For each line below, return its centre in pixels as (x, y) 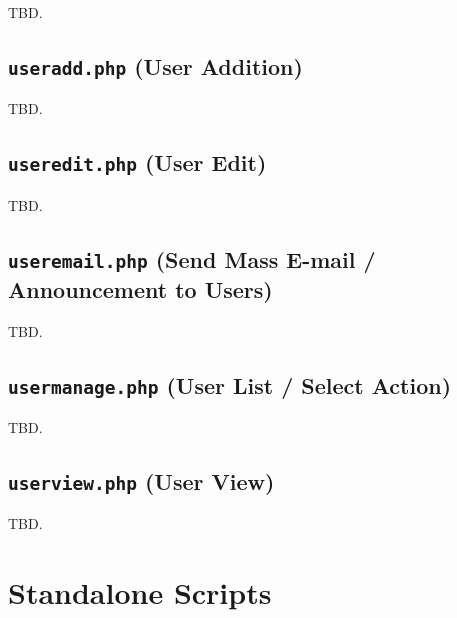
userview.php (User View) (141, 480)
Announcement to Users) (140, 288)
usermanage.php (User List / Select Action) (230, 384)
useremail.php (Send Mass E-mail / (192, 258)
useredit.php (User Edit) (137, 162)
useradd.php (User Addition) (155, 65)
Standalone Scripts (140, 592)
